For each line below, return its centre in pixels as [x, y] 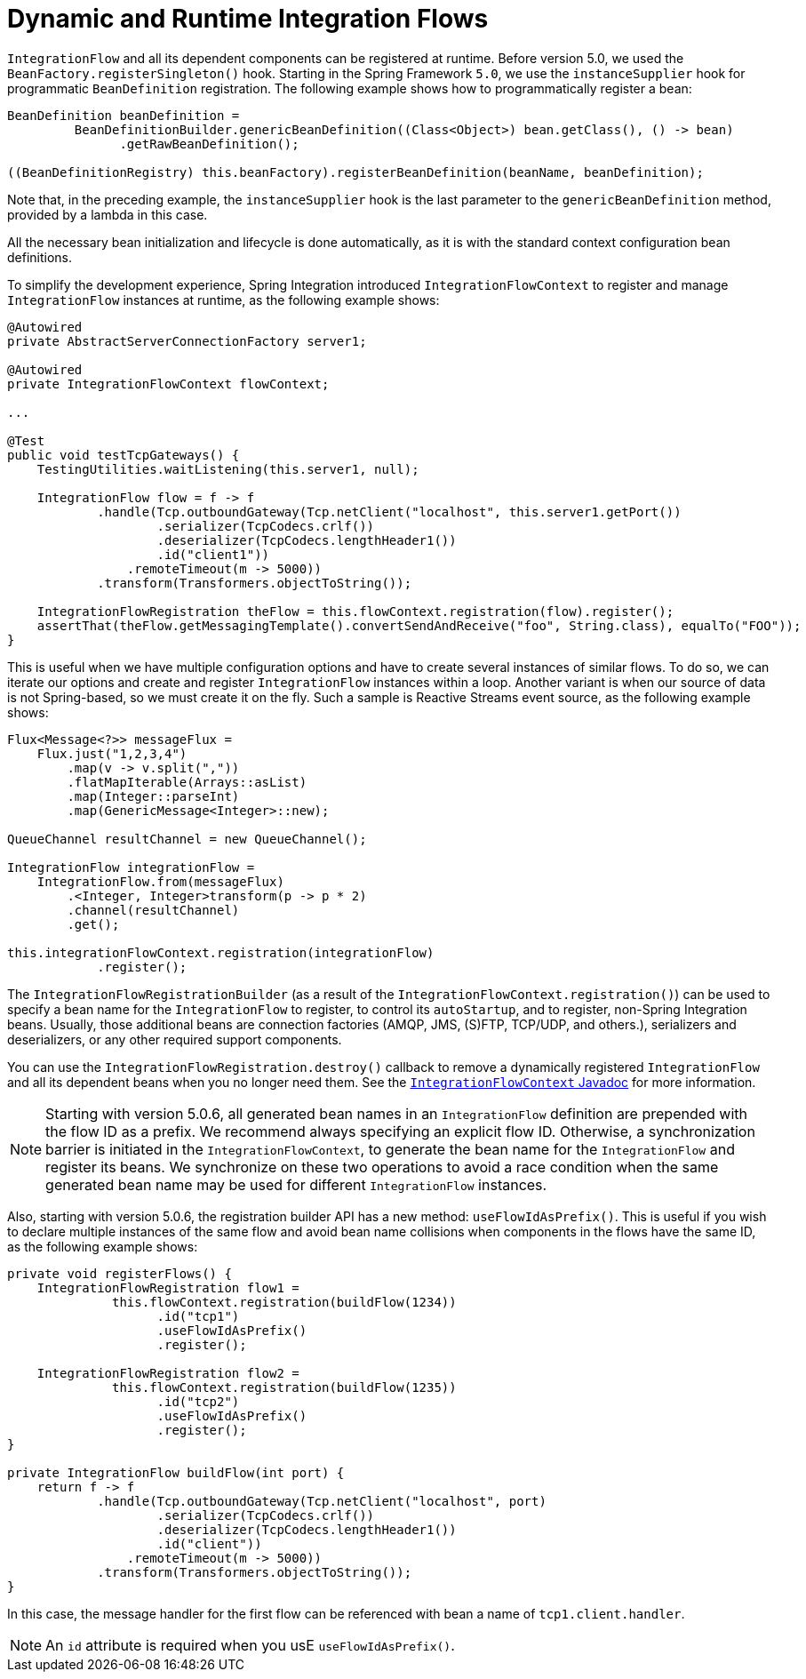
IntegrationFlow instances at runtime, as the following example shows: [223, 300]
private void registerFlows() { [120, 1273]
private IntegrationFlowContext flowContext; [168, 384]
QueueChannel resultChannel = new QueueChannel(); [187, 839]
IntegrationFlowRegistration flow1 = [168, 1287]
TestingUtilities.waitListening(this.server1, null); [228, 469]
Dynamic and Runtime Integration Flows [248, 19]
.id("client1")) [213, 554]
